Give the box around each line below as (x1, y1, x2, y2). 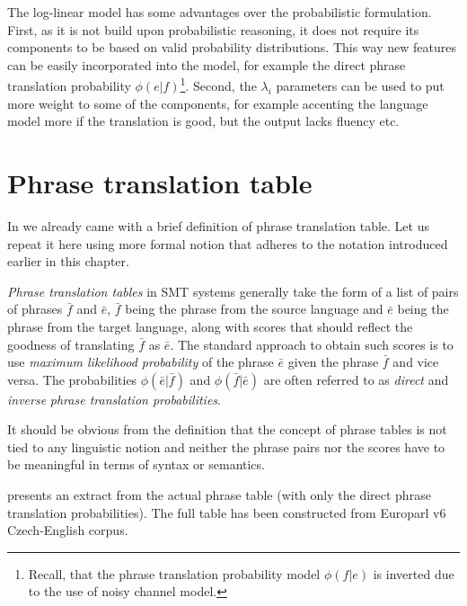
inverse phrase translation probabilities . (7, 389, 221, 408)
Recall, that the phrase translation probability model (28, 564, 321, 583)
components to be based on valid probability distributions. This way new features (7, 38, 456, 57)
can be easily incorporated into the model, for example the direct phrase (7, 55, 406, 74)
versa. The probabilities (7, 370, 137, 388)
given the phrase (287, 352, 379, 371)
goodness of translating (7, 334, 135, 353)
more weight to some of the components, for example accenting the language (7, 94, 428, 112)
